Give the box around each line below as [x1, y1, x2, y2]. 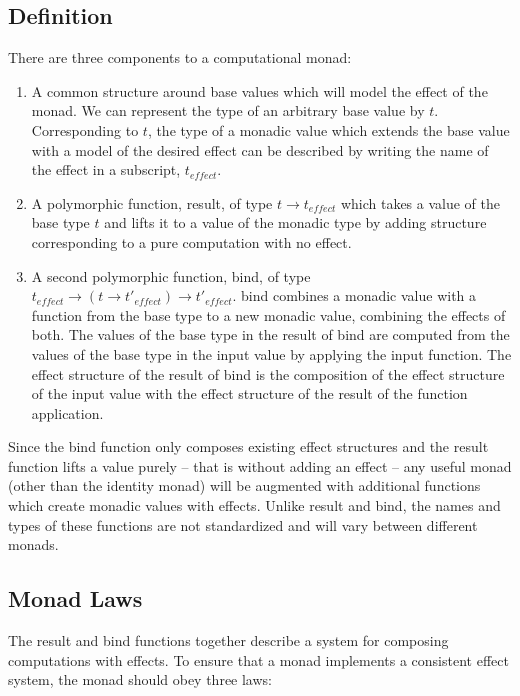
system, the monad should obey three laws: [8, 669, 272, 690]
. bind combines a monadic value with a [232, 285, 477, 306]
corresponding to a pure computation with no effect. [31, 231, 352, 252]
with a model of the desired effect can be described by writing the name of [31, 139, 489, 160]
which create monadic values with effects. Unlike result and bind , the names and [8, 495, 501, 516]
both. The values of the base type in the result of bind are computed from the [31, 324, 510, 345]
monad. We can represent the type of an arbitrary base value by [31, 100, 425, 121]
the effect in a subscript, [31, 159, 181, 180]
